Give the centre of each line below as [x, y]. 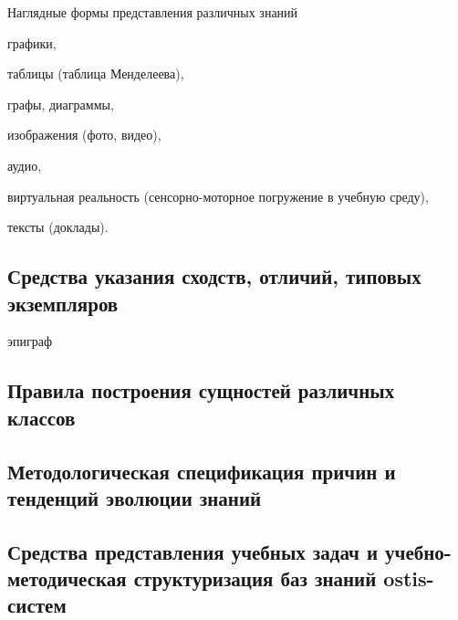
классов [42, 417]
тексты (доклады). [58, 227]
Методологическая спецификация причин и [202, 471]
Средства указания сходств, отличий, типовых [214, 276]
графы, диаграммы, [61, 104]
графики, [32, 42]
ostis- [409, 578]
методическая [67, 578]
